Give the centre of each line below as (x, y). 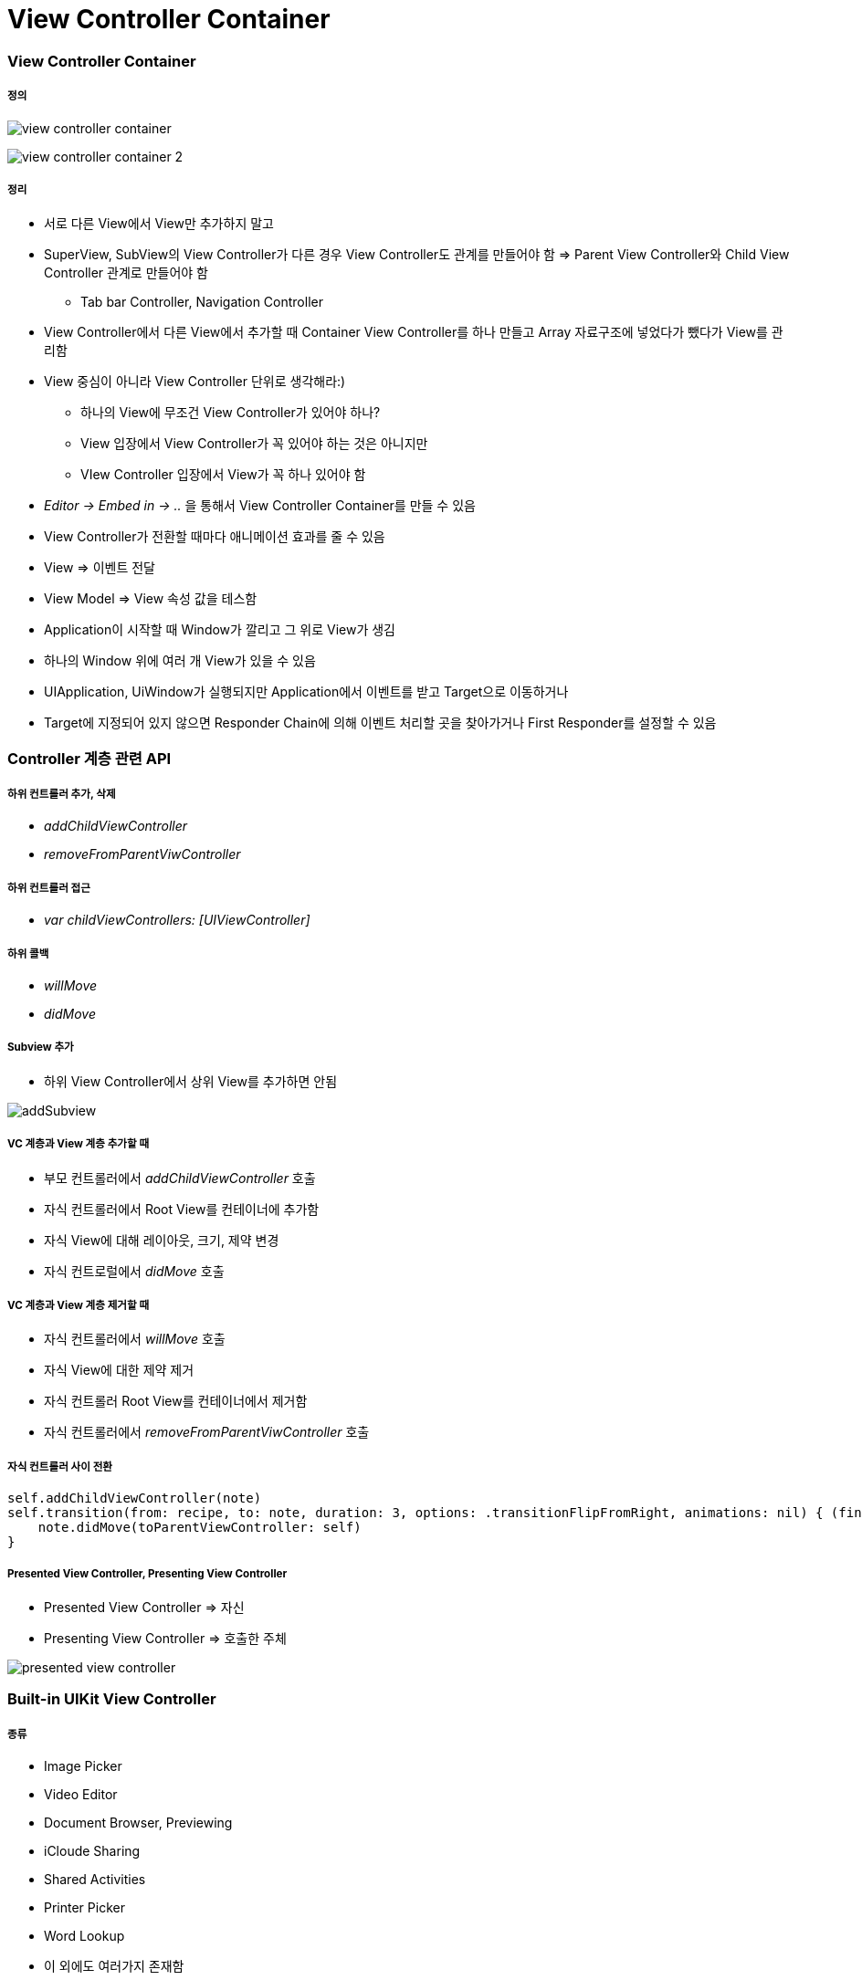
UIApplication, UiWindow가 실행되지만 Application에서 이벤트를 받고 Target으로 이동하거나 (306, 692)
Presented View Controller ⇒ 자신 (144, 1607)
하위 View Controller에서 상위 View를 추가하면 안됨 (191, 1081)
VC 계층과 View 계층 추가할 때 (79, 1144)
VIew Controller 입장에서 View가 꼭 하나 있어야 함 (223, 475)
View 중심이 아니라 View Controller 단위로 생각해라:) (195, 382)
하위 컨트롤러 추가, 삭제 (62, 795)
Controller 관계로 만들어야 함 (126, 273)
